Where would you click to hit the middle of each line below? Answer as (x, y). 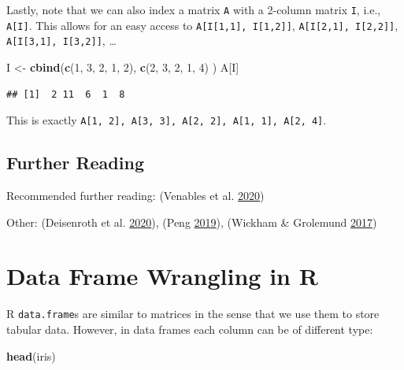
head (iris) (31, 355)
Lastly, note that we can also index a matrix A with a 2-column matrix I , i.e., (194, 9)
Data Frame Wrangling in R (162, 276)
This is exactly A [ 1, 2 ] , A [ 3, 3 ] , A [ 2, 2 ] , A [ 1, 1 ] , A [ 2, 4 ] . (167, 120)
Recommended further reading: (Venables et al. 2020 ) (135, 196)
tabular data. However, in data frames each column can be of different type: (190, 329)
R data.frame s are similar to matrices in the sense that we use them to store (193, 314)
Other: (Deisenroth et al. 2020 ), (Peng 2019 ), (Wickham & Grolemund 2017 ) (192, 222)
